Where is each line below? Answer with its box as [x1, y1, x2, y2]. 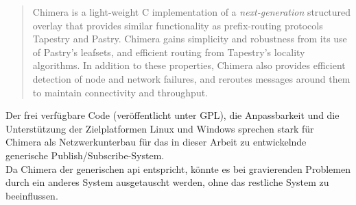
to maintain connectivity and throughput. [32, 85, 209, 99]
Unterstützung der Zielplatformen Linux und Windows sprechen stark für [5, 121, 314, 135]
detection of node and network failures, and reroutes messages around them [32, 71, 351, 85]
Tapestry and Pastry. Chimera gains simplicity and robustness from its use [32, 31, 347, 46]
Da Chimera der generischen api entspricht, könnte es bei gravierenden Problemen [5, 161, 351, 176]
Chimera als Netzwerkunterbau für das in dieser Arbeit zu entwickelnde [5, 135, 307, 149]
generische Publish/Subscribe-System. [5, 148, 165, 162]
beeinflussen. [5, 188, 58, 202]
